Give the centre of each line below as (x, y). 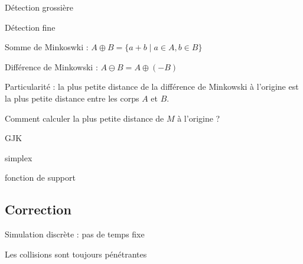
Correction (38, 209)
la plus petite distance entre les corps (72, 98)
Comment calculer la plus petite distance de (84, 118)
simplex (19, 157)
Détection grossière (39, 7)
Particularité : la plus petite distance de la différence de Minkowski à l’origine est (152, 87)
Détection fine (30, 27)
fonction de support (40, 177)
